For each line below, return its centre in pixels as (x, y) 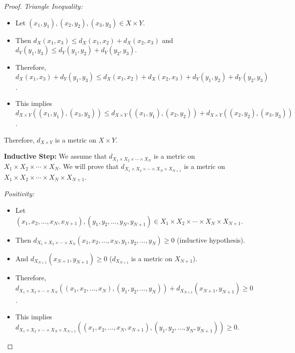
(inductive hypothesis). (211, 239)
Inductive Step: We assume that (55, 156)
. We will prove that (89, 166)
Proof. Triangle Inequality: (43, 6)
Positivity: (19, 194)
